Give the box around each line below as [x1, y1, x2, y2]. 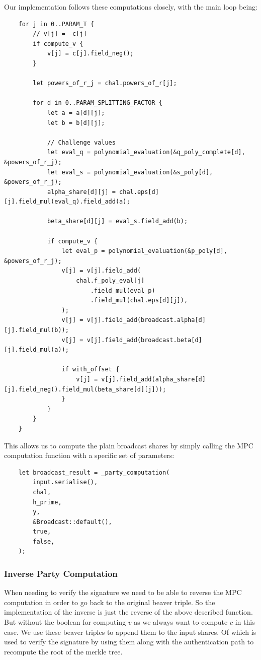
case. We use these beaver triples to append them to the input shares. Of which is [4, 626, 256, 637]
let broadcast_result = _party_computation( [18, 469, 170, 476]
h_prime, [33, 498, 62, 506]
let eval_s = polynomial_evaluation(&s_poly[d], [47, 168, 213, 176]
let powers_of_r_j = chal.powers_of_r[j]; [33, 80, 177, 87]
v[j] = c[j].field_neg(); [47, 50, 134, 57]
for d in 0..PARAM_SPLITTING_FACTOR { [33, 99, 162, 107]
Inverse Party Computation [4, 567, 118, 579]
